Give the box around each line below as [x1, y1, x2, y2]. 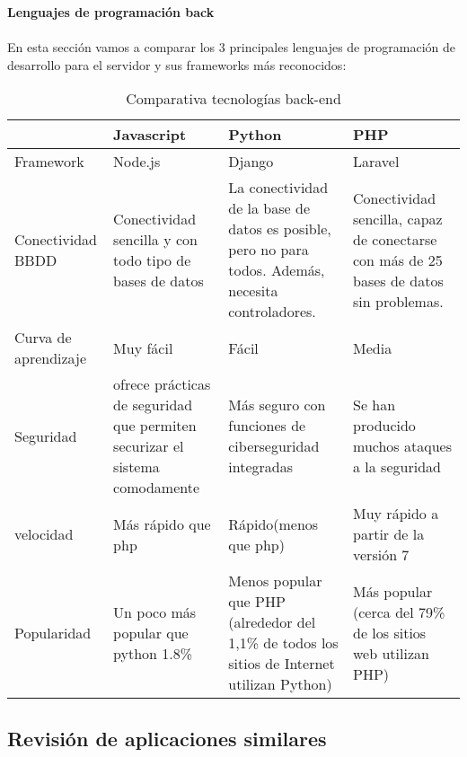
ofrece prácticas [113, 374, 211, 395]
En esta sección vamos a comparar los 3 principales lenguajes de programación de [7, 38, 455, 57]
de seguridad [113, 394, 193, 416]
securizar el [113, 436, 184, 457]
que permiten [113, 415, 197, 436]
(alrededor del [228, 612, 316, 633]
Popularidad [14, 621, 92, 643]
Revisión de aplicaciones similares [7, 724, 327, 752]
